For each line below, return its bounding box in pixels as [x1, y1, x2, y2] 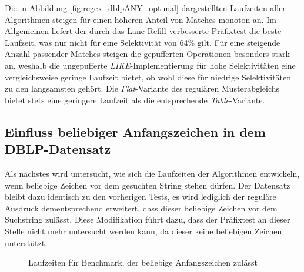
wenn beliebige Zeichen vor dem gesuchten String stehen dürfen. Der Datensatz [5, 179, 290, 191]
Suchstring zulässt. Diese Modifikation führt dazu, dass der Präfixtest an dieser [5, 213, 290, 226]
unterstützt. [5, 236, 48, 249]
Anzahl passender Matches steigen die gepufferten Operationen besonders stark [5, 48, 290, 60]
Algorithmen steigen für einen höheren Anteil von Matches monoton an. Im [5, 13, 276, 25]
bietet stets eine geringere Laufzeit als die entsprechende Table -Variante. [5, 93, 265, 106]
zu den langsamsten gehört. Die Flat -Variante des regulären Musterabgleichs [5, 82, 280, 95]
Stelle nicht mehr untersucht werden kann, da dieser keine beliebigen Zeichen [5, 224, 282, 237]
